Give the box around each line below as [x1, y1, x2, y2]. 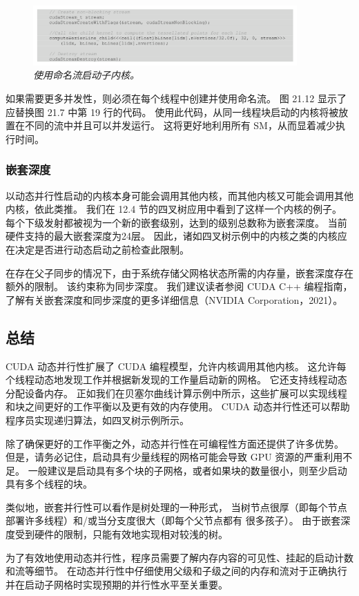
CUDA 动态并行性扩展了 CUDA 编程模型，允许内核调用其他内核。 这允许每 [6, 358, 347, 373]
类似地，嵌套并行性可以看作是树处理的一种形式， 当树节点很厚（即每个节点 [6, 499, 347, 514]
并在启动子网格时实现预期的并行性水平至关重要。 [6, 577, 228, 591]
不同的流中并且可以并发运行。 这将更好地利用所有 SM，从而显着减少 [24, 118, 336, 133]
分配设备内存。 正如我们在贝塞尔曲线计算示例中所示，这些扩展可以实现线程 [6, 385, 347, 400]
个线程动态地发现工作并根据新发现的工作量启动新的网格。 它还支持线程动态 [6, 372, 347, 387]
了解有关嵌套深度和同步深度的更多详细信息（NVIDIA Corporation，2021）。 [6, 292, 343, 307]
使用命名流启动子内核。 [33, 68, 139, 82]
